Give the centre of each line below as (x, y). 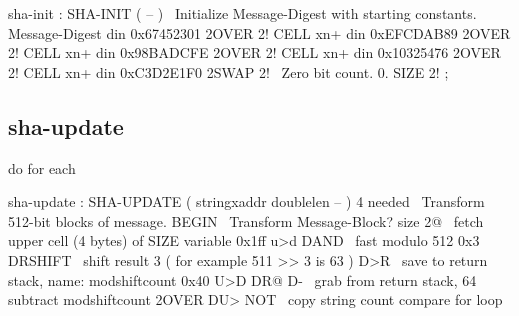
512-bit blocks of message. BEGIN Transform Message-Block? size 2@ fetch (246, 220)
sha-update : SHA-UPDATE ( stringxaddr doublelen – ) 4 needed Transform (246, 201)
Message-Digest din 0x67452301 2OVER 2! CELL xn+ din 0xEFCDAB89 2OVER (259, 32)
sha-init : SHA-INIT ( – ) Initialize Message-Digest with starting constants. (242, 13)
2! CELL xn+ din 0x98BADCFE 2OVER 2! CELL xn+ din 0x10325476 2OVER (254, 52)
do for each (42, 167)
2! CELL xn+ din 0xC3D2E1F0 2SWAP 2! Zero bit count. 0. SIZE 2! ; (228, 71)
